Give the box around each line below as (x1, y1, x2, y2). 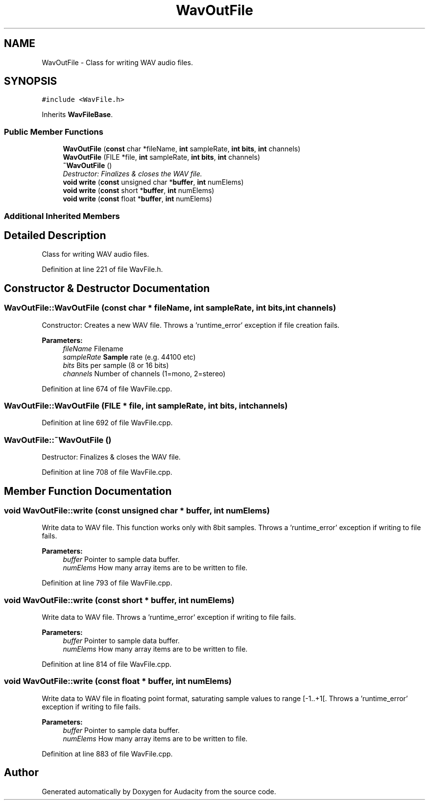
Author (4, 766, 39, 779)
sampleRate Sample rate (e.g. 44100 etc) (63, 352, 196, 361)
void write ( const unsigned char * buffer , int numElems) (63, 178, 244, 187)
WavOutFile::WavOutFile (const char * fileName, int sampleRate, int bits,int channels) (4, 303, 336, 313)
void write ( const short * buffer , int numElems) (63, 186, 214, 195)
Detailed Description (4, 229, 106, 242)
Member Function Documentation (4, 485, 172, 497)
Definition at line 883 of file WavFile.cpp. (42, 749, 173, 758)
